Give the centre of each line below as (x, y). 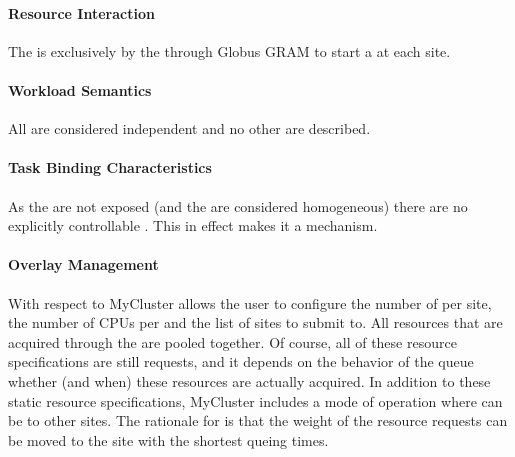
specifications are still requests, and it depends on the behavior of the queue (241, 361)
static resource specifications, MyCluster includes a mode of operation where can (255, 400)
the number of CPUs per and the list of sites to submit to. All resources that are (255, 322)
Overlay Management (83, 264)
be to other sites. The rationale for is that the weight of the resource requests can (258, 420)
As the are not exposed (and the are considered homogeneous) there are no (238, 205)
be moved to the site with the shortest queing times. (168, 439)
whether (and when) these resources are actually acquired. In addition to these (249, 380)
